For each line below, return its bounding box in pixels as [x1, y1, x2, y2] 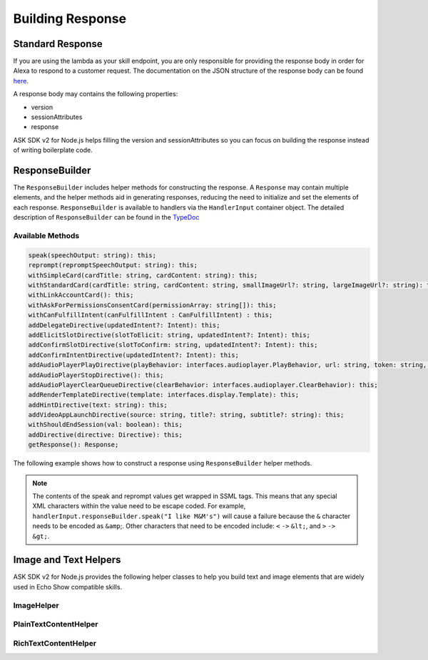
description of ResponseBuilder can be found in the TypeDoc [13, 213, 200, 222]
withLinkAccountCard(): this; [28, 291, 134, 299]
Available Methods [13, 231, 80, 241]
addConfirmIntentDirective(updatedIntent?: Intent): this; [28, 351, 239, 359]
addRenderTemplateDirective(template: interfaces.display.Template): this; [28, 391, 300, 399]
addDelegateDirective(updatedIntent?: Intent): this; [28, 321, 220, 329]
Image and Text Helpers [13, 554, 121, 566]
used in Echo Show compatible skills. [13, 582, 123, 591]
